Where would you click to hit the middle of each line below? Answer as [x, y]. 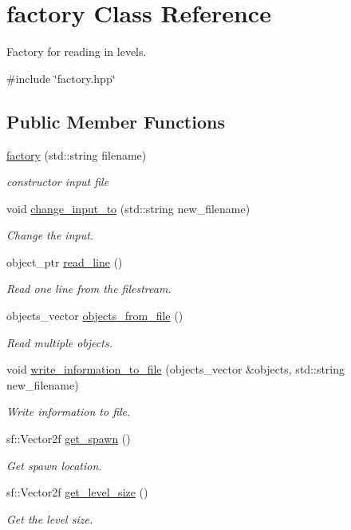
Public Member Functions [116, 121]
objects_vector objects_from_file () [95, 316]
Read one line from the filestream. [89, 289]
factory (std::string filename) [77, 154]
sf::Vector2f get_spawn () [69, 439]
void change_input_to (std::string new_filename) [128, 208]
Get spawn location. [54, 465]
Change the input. [50, 235]
